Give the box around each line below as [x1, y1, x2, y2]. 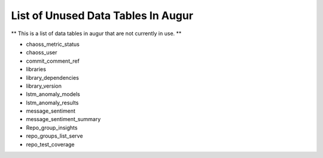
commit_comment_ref [26, 57, 80, 64]
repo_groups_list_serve [26, 132, 83, 140]
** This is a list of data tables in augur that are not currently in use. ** [11, 30, 182, 37]
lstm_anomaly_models [26, 91, 80, 98]
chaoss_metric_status [26, 41, 80, 48]
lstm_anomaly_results [26, 99, 79, 106]
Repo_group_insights [26, 124, 78, 131]
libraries [26, 66, 46, 73]
